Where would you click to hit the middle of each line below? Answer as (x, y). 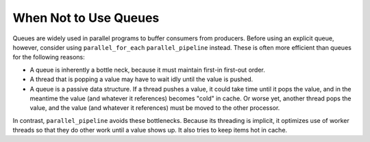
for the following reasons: (49, 57)
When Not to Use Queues (86, 18)
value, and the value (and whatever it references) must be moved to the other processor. (155, 108)
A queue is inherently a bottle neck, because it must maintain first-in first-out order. (147, 70)
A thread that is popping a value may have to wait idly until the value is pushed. (141, 79)
